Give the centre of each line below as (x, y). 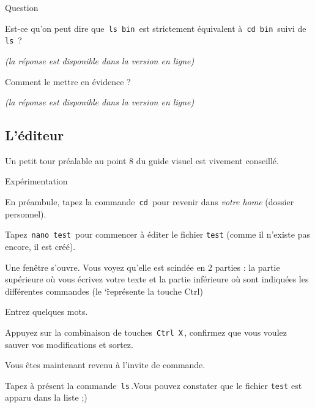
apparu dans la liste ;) (46, 397)
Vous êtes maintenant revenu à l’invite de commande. (105, 365)
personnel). (26, 213)
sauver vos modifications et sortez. (69, 344)
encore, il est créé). (40, 246)
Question (22, 7)
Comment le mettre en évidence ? (68, 81)
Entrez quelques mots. (46, 312)
